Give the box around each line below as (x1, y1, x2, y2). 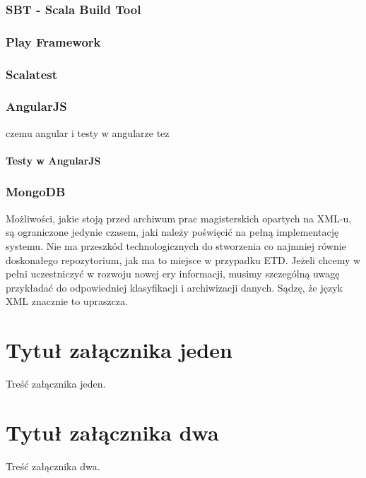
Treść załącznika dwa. (6, 458, 100, 473)
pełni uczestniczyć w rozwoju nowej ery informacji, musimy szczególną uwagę (6, 266, 340, 281)
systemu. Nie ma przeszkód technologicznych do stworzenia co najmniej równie (6, 238, 346, 253)
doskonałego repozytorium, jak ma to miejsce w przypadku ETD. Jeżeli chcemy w (6, 252, 361, 267)
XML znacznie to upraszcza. (6, 294, 128, 309)
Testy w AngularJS (6, 153, 101, 167)
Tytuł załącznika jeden (6, 335, 232, 364)
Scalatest (6, 65, 57, 83)
